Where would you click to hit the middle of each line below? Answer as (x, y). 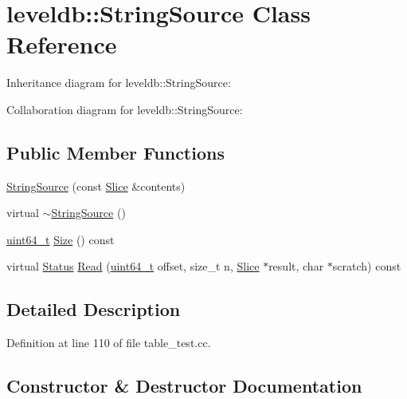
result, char (296, 266)
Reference (62, 44)
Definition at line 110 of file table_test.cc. (109, 343)
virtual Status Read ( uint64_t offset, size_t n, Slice (133, 266)
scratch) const (367, 266)
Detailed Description (94, 309)
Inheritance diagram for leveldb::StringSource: (119, 83)
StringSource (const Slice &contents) (96, 186)
